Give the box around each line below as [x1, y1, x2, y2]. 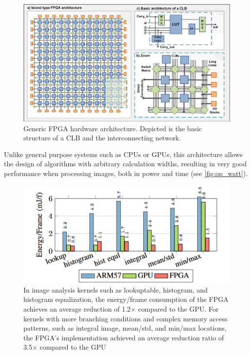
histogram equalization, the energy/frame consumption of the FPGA [23, 294, 229, 304]
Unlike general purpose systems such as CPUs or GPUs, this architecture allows [4, 149, 243, 159]
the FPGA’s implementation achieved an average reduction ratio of [23, 332, 224, 342]
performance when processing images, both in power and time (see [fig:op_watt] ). [4, 168, 248, 178]
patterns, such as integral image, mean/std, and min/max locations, [23, 323, 227, 333]
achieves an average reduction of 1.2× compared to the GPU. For [23, 303, 219, 314]
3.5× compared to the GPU [23, 342, 106, 352]
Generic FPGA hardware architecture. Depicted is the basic [23, 123, 202, 133]
